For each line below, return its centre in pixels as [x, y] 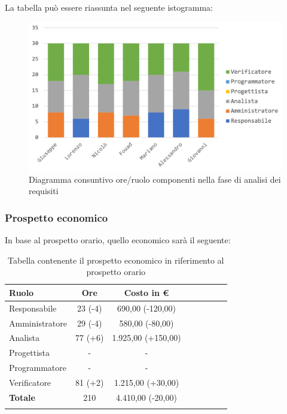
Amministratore [38, 323]
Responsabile [33, 308]
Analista [25, 338]
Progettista [29, 353]
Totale [22, 397]
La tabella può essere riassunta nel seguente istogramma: [109, 7]
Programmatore [38, 368]
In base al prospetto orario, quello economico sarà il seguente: [118, 240]
